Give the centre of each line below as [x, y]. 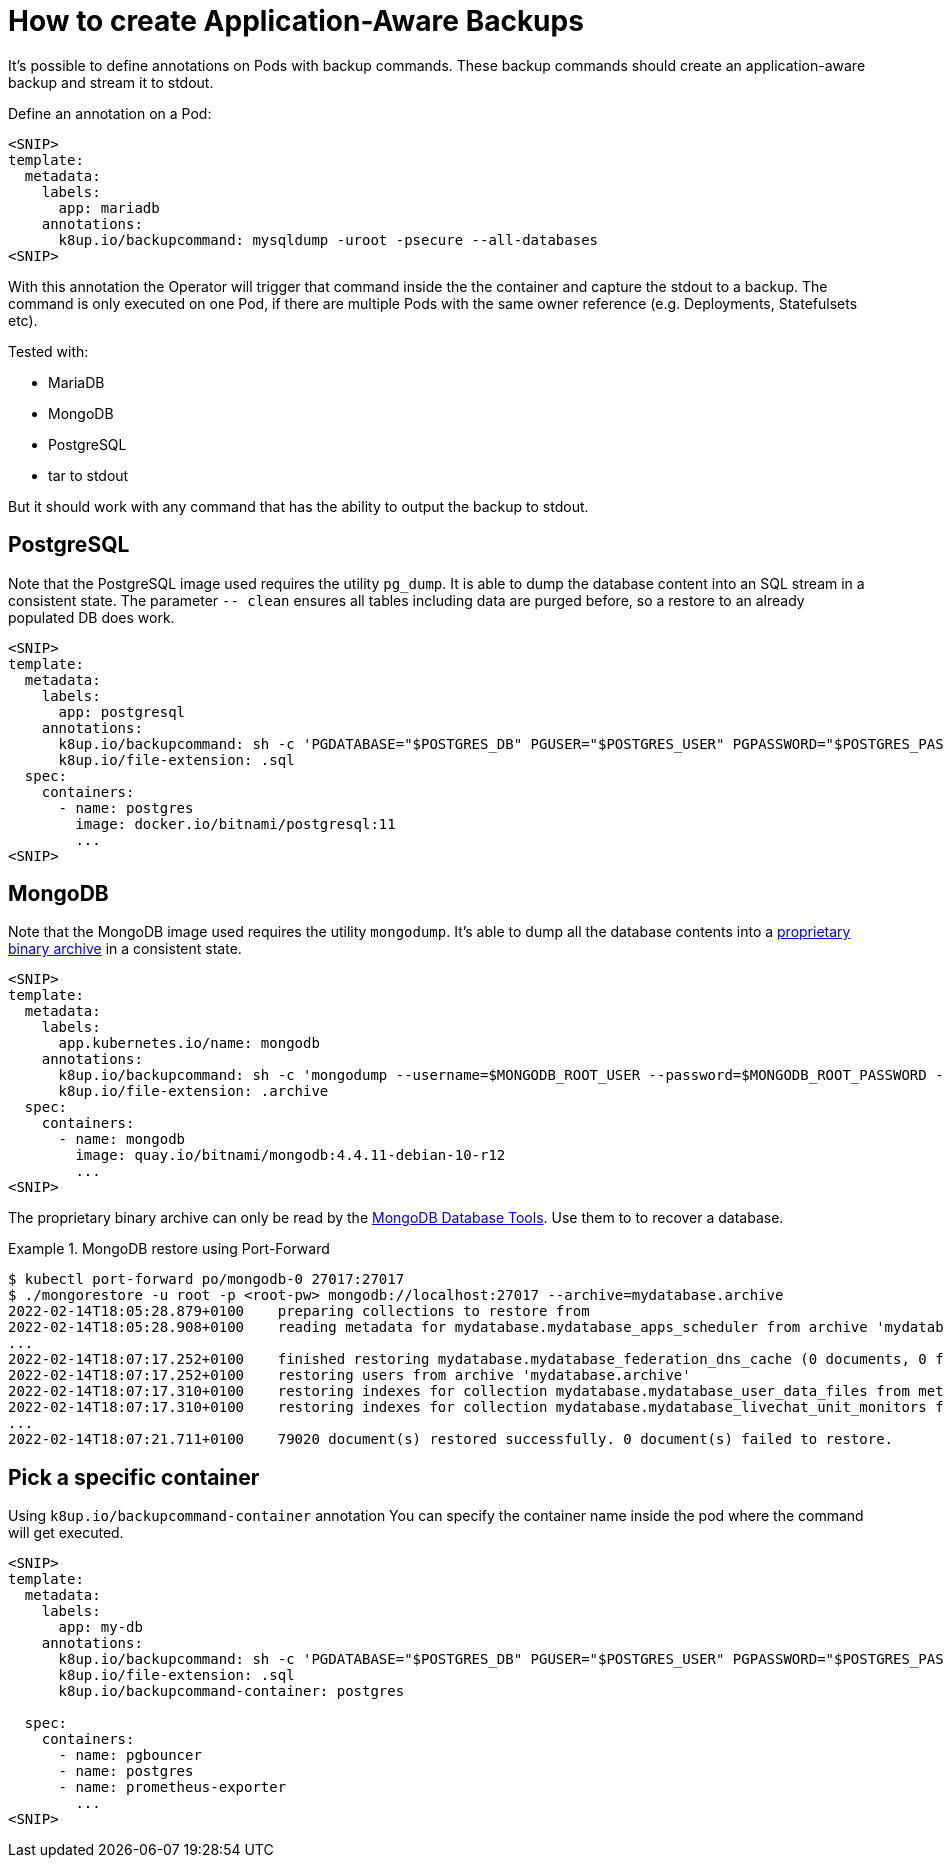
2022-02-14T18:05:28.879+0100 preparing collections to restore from [299, 1311]
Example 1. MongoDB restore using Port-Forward [169, 1249]
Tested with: [48, 351]
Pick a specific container [134, 1477]
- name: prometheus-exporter [172, 1787]
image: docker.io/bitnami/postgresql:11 [235, 823]
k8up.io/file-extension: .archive [193, 1091]
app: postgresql [122, 711]
